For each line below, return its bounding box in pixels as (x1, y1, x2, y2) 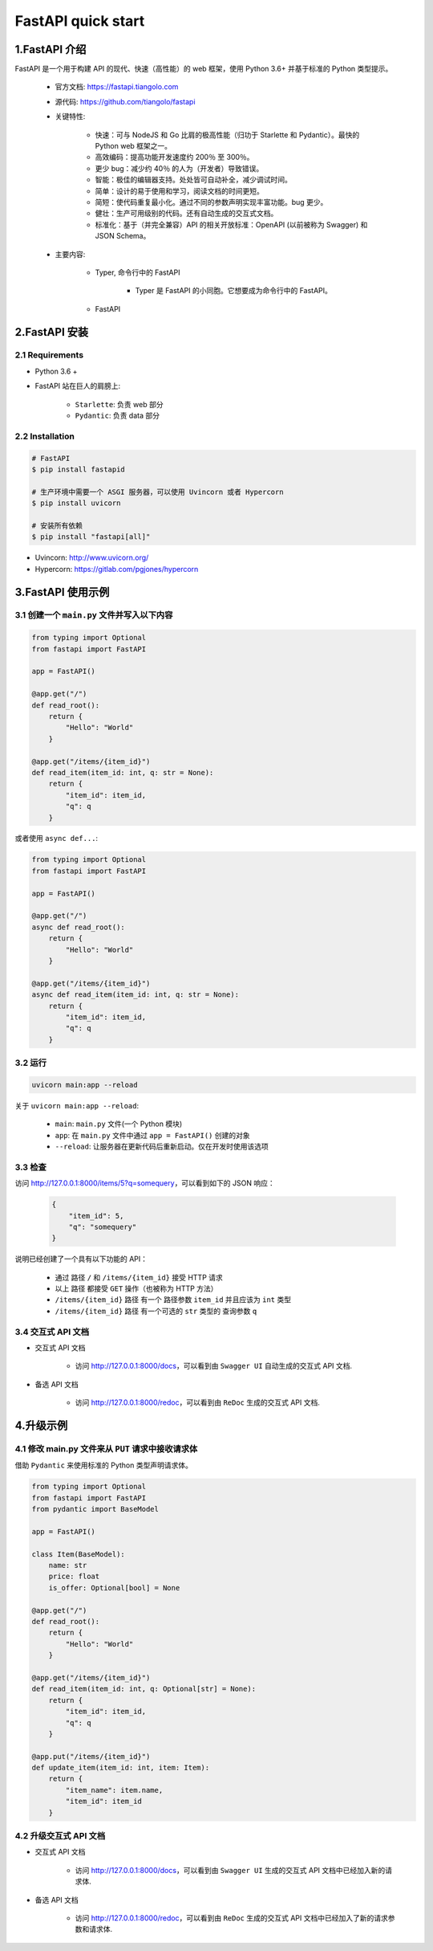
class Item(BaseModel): (31, 1549, 126, 1558)
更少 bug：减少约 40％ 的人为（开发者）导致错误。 (95, 163, 264, 173)
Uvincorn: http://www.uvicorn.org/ (34, 553, 149, 562)
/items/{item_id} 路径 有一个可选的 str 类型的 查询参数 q (55, 1306, 257, 1316)
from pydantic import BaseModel (31, 1504, 160, 1514)
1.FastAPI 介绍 (14, 43, 87, 56)
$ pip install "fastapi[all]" (31, 533, 151, 541)
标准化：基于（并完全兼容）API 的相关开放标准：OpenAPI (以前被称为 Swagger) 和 (95, 219, 368, 229)
